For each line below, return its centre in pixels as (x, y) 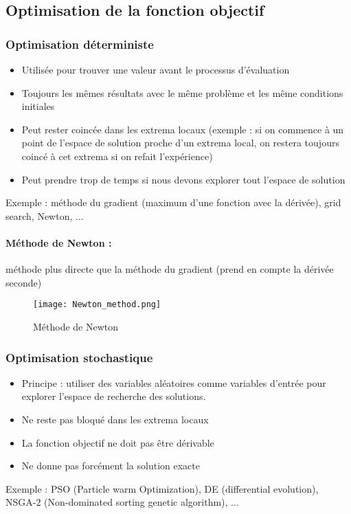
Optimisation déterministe (80, 44)
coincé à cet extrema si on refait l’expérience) (117, 156)
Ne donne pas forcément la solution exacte (111, 466)
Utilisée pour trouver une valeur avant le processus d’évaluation (156, 69)
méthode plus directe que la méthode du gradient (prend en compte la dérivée (170, 269)
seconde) (24, 282)
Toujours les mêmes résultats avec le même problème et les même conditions (182, 92)
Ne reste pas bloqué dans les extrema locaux (115, 419)
